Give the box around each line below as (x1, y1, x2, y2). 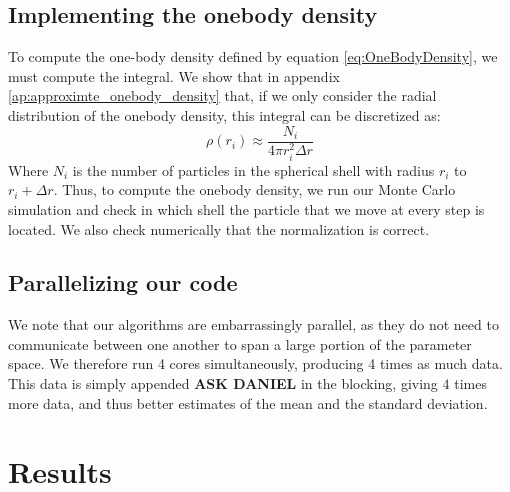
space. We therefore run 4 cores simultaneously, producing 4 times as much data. (8, 353, 503, 374)
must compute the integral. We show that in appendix (8, 65, 340, 86)
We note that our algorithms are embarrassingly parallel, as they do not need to (8, 314, 499, 335)
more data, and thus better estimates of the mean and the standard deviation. (8, 392, 488, 413)
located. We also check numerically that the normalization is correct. (8, 218, 430, 239)
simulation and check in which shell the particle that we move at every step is (8, 198, 485, 219)
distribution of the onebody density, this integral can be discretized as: (8, 104, 441, 125)
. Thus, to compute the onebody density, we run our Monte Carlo (53, 179, 456, 200)
